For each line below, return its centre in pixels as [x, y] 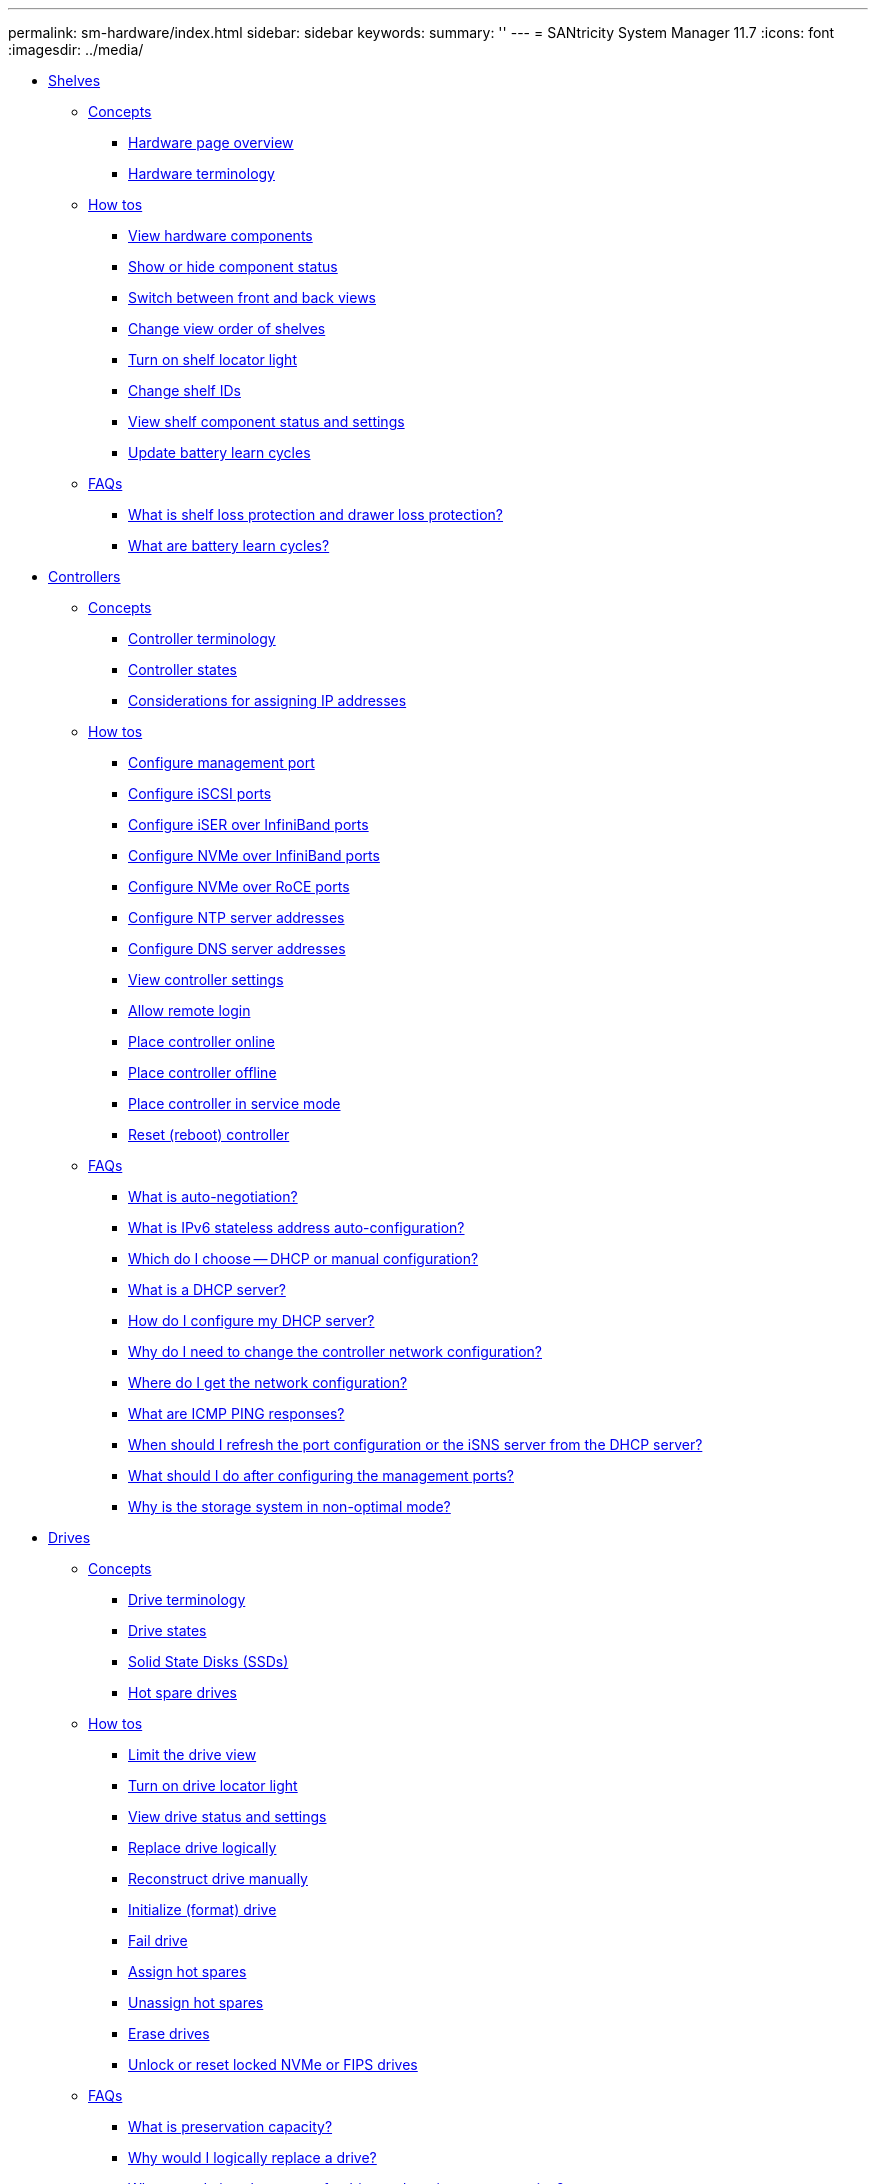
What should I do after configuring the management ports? [321, 1475]
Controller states [182, 669]
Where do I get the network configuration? [268, 1382]
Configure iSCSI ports [200, 793]
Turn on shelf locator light [212, 359]
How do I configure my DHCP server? [251, 1320]
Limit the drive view [192, 1754]
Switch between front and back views [252, 297]
